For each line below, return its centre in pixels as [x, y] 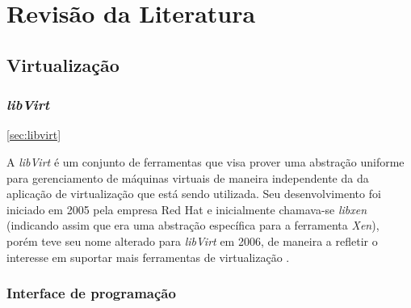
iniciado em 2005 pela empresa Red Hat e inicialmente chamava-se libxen [187, 209]
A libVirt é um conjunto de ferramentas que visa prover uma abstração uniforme [205, 161]
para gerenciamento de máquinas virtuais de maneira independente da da [188, 177]
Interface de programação [91, 293]
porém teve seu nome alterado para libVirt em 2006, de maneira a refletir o [192, 240]
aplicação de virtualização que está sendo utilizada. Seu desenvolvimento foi [194, 194]
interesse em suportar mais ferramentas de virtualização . [148, 257]
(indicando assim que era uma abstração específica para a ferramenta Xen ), [193, 225]
